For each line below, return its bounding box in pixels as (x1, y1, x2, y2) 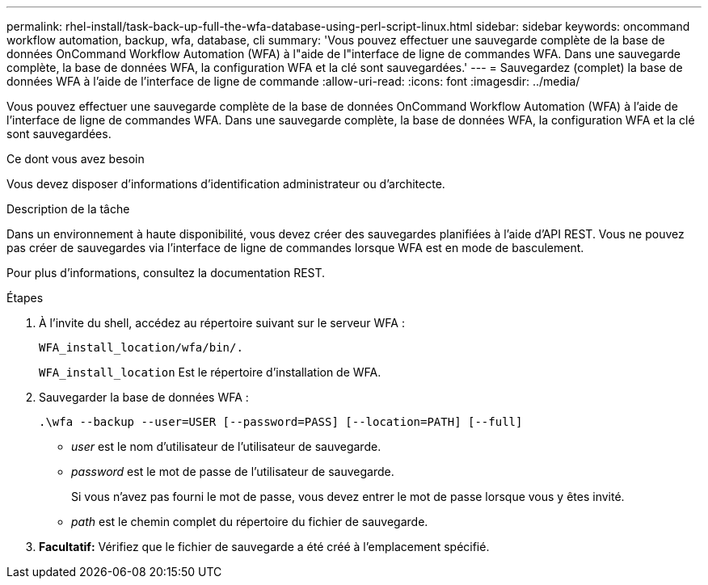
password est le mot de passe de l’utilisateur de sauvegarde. (71, 465, 394, 478)
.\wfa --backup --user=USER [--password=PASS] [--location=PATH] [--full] (39, 415, 523, 428)
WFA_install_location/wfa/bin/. (39, 341, 243, 354)
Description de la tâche (6, 202, 130, 216)
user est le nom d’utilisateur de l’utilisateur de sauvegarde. (71, 440, 381, 453)
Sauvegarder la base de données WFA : (39, 390, 249, 404)
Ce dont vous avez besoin (6, 152, 145, 166)
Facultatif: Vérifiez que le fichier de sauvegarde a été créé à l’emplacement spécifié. (39, 540, 490, 553)
